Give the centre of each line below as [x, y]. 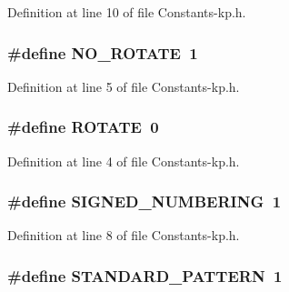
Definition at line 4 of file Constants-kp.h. [124, 161]
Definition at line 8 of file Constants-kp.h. [124, 235]
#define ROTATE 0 [83, 127]
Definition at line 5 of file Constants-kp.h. [124, 86]
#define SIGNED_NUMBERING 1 [144, 201]
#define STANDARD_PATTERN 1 [145, 275]
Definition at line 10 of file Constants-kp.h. [127, 12]
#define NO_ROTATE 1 [103, 52]
